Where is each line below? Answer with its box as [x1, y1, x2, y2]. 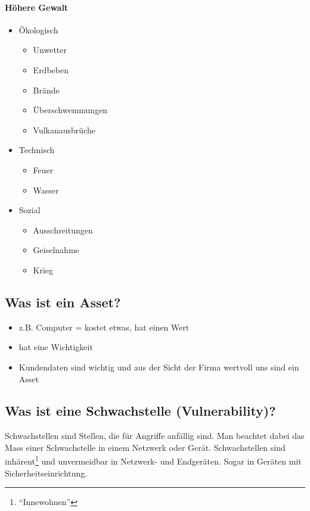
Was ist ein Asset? [5, 292, 121, 311]
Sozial [18, 204, 41, 216]
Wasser [33, 183, 59, 196]
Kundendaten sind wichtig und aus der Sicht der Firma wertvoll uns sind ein [18, 360, 299, 373]
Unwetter [33, 43, 67, 56]
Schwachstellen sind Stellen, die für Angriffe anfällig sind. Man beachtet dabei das [5, 429, 305, 442]
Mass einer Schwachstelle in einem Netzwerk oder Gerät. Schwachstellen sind [5, 441, 286, 453]
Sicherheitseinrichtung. [5, 466, 88, 479]
